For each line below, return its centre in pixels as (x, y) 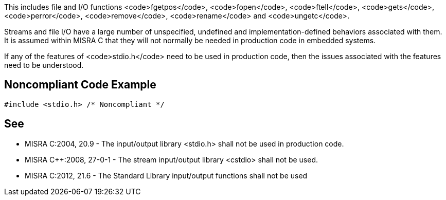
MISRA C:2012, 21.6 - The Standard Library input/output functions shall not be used (166, 175)
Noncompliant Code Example (80, 85)
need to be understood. (44, 65)
